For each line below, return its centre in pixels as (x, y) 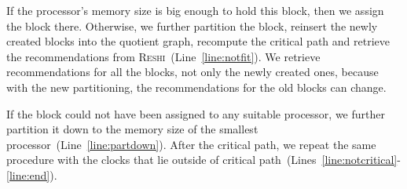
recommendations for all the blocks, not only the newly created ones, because (192, 72)
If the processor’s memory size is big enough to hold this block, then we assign (195, 10)
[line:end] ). (32, 174)
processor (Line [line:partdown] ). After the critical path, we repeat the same (191, 144)
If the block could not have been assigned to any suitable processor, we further (196, 113)
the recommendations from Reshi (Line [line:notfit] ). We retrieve (163, 56)
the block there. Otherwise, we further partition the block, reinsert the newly (192, 25)
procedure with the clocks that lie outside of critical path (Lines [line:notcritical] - (203, 160)
